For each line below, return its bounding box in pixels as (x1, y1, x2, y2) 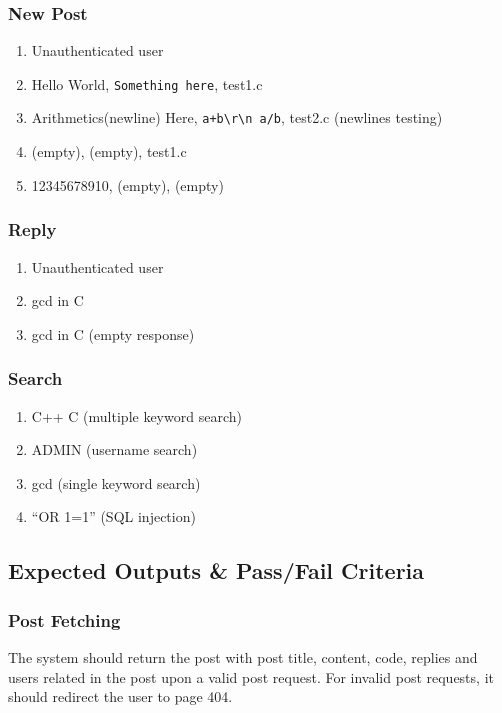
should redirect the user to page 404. (8, 686, 233, 707)
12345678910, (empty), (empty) (31, 174, 224, 195)
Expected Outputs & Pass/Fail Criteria (8, 555, 425, 586)
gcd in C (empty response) (31, 323, 195, 344)
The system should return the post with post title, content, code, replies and (8, 646, 478, 667)
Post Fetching (8, 607, 121, 632)
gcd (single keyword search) (31, 472, 201, 493)
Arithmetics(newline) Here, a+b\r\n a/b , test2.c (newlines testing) (31, 107, 443, 128)
